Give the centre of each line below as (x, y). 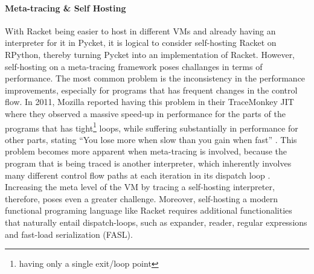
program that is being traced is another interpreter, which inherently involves (148, 163)
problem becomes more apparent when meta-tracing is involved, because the (146, 151)
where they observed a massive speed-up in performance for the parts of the (145, 113)
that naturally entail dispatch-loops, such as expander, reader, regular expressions (156, 222)
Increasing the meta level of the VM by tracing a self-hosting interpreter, (140, 187)
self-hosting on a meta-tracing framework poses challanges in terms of (134, 66)
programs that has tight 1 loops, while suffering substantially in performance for (152, 127)
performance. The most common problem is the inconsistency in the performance (155, 78)
